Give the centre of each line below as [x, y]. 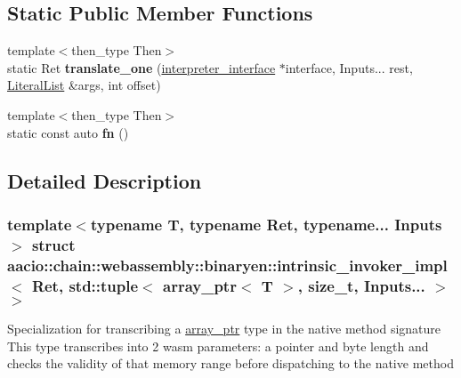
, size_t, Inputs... [361, 285]
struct [53, 244]
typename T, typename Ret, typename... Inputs [266, 224]
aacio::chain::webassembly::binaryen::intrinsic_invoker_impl [227, 265]
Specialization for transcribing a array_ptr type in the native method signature [224, 328]
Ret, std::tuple [85, 285]
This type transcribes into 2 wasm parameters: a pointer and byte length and [218, 346]
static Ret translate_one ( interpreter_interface [142, 67]
